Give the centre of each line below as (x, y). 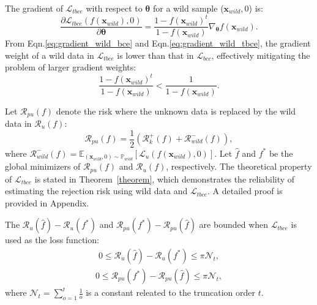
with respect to (114, 8)
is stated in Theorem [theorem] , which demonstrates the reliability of (165, 179)
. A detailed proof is (245, 191)
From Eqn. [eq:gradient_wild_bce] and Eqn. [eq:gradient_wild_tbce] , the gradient (158, 43)
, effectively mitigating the (261, 55)
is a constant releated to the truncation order (171, 292)
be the (281, 153)
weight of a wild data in (50, 55)
